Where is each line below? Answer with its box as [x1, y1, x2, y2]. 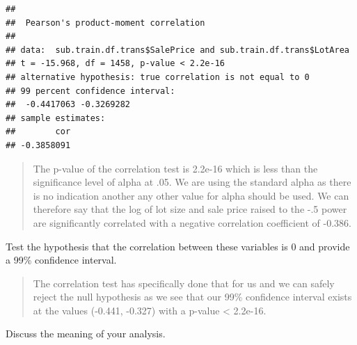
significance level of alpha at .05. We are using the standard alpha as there [33, 175, 351, 189]
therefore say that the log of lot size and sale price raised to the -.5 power [33, 202, 347, 216]
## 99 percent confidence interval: [6, 86, 175, 96]
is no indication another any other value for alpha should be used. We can [33, 188, 349, 202]
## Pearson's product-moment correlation [6, 17, 205, 28]
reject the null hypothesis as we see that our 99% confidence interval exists [33, 289, 352, 304]
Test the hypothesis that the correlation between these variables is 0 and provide [6, 239, 350, 253]
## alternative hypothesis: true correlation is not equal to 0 [6, 72, 310, 82]
